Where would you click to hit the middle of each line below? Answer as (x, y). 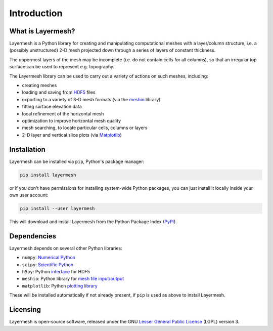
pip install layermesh (48, 175)
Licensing (25, 309)
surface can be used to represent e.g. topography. (62, 67)
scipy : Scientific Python (48, 264)
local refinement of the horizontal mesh (63, 113)
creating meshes (39, 86)
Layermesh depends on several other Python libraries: (66, 248)
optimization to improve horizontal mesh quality (72, 120)
